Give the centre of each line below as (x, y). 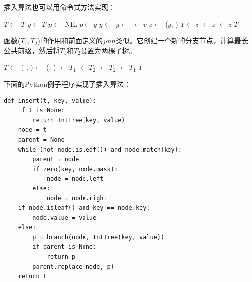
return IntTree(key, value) (79, 120)
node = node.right (77, 198)
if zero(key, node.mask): (75, 169)
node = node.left (75, 179)
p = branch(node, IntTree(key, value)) (98, 237)
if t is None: (41, 111)
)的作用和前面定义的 (70, 41)
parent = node (56, 159)
